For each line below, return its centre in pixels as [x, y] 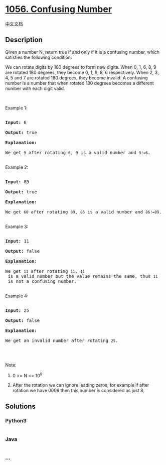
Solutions [21, 406]
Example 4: [17, 296]
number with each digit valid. [35, 88]
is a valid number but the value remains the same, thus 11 [83, 276]
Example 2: [17, 167]
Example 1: [16, 108]
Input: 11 [17, 241]
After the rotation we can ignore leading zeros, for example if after [81, 385]
